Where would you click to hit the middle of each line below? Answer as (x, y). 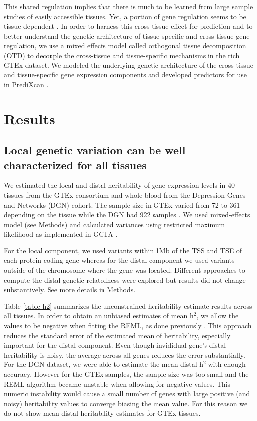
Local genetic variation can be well (95, 150)
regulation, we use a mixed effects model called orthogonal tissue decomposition (125, 45)
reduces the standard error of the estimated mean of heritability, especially (117, 335)
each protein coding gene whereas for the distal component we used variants (119, 260)
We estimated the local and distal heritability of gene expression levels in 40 (119, 185)
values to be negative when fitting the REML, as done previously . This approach (128, 326)
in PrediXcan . (26, 84)
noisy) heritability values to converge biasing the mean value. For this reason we (126, 403)
